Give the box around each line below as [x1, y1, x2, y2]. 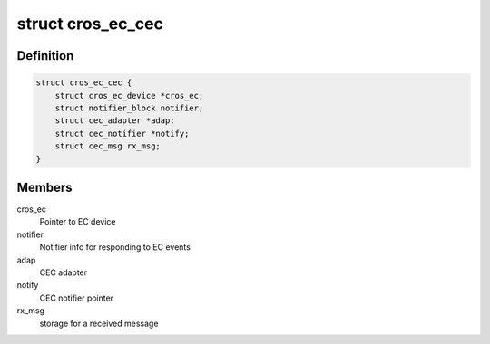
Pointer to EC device [39, 216, 116, 227]
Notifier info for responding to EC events [39, 242, 191, 253]
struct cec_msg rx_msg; [54, 141, 161, 151]
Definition [16, 48, 74, 63]
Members [16, 179, 73, 195]
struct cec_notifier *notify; [54, 128, 190, 139]
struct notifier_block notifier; [54, 102, 204, 113]
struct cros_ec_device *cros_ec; [54, 91, 204, 100]
